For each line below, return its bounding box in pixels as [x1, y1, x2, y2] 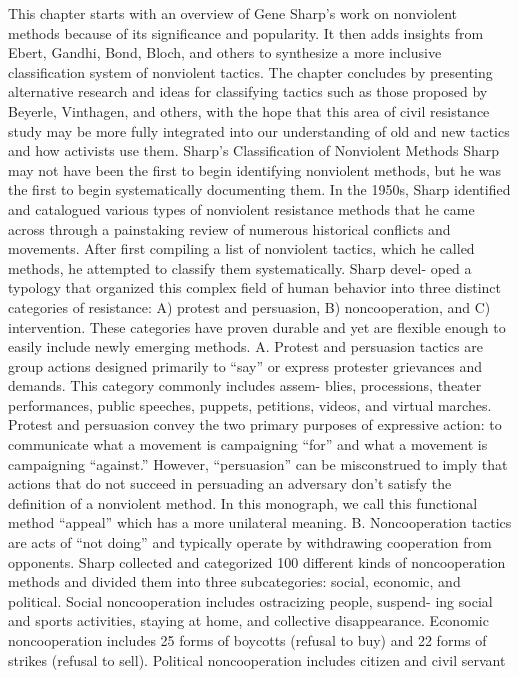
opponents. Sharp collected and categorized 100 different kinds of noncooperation [8, 551, 506, 572]
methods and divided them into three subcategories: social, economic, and [8, 571, 461, 592]
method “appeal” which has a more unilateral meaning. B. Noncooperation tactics [8, 512, 512, 533]
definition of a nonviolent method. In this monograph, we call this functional [8, 492, 478, 513]
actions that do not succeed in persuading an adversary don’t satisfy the [8, 473, 452, 494]
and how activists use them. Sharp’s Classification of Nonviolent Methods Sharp [8, 140, 500, 161]
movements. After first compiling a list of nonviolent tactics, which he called [8, 238, 475, 259]
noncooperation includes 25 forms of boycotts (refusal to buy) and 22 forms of [8, 630, 487, 650]
